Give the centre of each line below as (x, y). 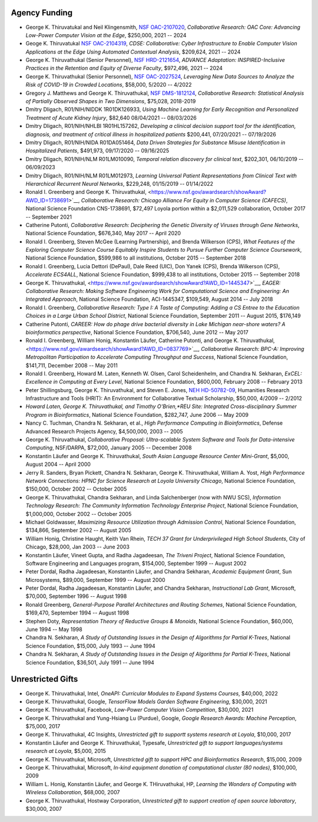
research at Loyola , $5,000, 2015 (66, 751)
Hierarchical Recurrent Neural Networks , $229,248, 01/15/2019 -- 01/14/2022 (120, 183)
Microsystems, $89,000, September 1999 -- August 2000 (95, 580)
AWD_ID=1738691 (47, 200)
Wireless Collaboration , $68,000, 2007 (73, 793)
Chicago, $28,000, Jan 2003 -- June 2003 (77, 547)
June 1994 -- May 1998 (54, 629)
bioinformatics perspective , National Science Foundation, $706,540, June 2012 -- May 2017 (137, 332)
